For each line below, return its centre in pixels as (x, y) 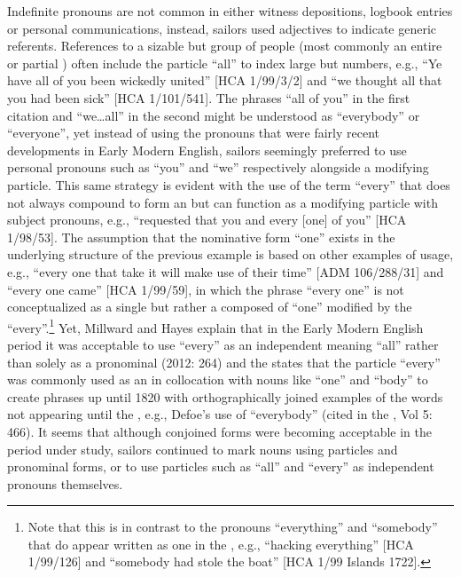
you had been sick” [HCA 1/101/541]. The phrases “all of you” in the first (209, 97)
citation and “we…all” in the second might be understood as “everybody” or (214, 115)
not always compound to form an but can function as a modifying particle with (223, 202)
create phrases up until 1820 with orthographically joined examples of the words (225, 396)
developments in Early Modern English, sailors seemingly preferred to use (207, 150)
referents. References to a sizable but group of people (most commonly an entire (225, 46)
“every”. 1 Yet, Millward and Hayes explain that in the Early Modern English (215, 326)
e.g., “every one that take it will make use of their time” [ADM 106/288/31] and (226, 271)
